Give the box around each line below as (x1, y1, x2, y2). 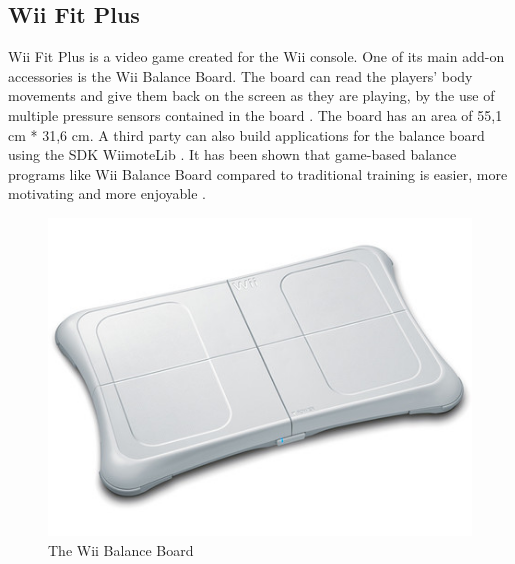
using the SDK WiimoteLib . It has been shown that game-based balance (8, 144, 457, 165)
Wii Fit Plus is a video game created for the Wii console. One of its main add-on (8, 46, 505, 67)
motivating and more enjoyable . (8, 183, 207, 204)
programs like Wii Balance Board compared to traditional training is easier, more (8, 163, 508, 184)
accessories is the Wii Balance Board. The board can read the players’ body (8, 65, 473, 86)
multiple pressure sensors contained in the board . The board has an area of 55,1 (8, 104, 503, 125)
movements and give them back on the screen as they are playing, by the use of (8, 85, 495, 106)
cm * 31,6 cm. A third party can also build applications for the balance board (8, 124, 485, 145)
